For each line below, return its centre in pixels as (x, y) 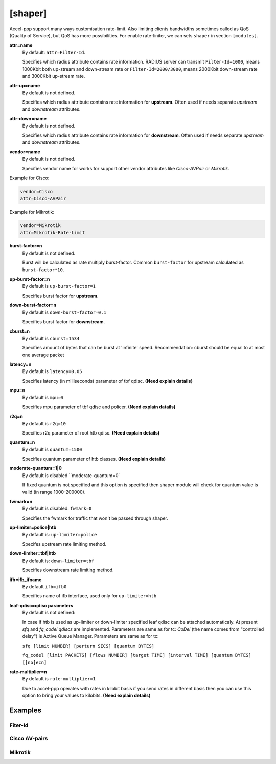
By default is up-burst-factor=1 (59, 286)
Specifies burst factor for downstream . (64, 322)
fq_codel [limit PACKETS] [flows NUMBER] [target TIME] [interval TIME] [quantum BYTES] (137, 655)
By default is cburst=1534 (51, 338)
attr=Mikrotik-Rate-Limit (53, 233)
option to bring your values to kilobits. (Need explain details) (86, 695)
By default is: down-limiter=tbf (58, 561)
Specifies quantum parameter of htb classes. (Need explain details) (94, 459)
